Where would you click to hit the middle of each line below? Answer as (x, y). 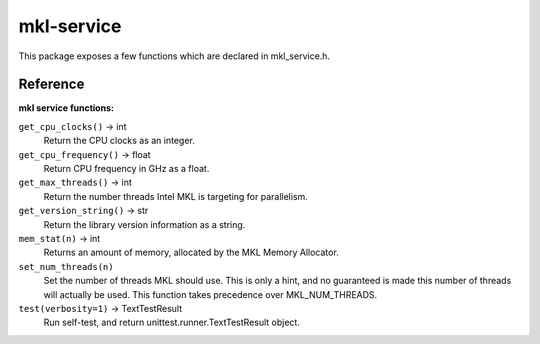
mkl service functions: (66, 108)
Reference (51, 84)
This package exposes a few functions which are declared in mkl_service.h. (174, 56)
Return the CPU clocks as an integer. (119, 141)
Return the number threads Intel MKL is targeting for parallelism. (176, 196)
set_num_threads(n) (66, 266)
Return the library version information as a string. (144, 224)
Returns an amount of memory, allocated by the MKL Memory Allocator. (191, 252)
